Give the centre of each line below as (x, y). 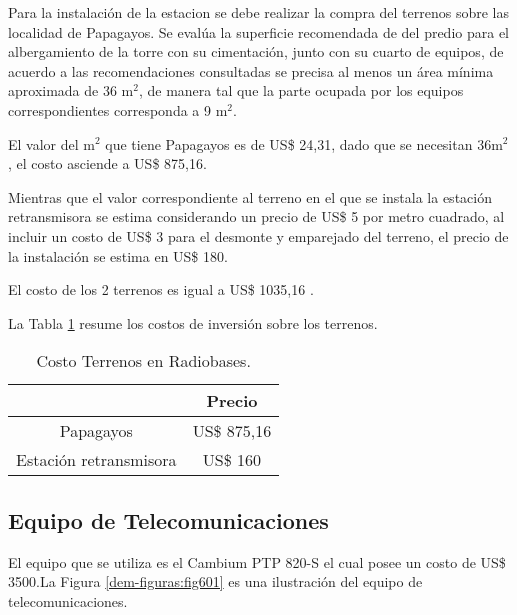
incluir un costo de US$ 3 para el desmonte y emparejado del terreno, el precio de (258, 235)
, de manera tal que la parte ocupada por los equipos (301, 90)
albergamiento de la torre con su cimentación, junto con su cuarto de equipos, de (256, 51)
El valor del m (51, 143)
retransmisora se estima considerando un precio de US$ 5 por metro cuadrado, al (256, 216)
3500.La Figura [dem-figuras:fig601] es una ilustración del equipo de (215, 581)
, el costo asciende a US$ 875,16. (107, 163)
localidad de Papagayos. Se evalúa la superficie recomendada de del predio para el (259, 31)
